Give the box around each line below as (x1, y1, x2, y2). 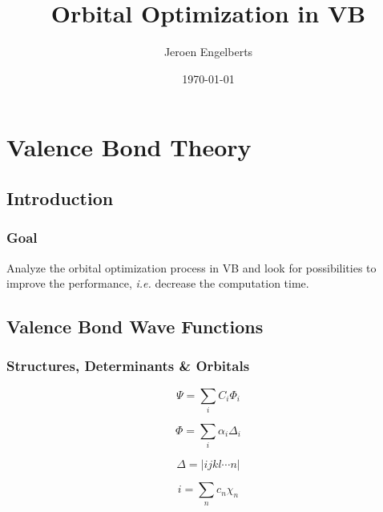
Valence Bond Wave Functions (6, 314, 264, 339)
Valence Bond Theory (6, 131, 252, 163)
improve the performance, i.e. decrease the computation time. (6, 275, 309, 292)
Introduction (6, 185, 114, 210)
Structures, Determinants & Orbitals (6, 356, 250, 376)
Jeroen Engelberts (163, 43, 253, 60)
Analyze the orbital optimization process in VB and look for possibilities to (6, 259, 377, 276)
